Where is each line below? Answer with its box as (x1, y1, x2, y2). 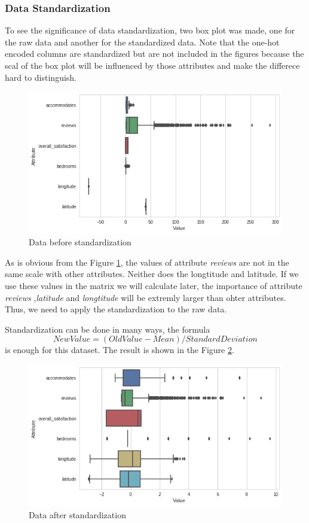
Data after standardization (29, 509, 126, 521)
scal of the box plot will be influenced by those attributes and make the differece (5, 59, 300, 71)
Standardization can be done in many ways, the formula (5, 323, 210, 335)
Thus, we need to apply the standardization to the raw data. (5, 303, 227, 315)
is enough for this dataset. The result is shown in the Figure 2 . (5, 343, 234, 356)
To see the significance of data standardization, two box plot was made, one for (5, 24, 295, 37)
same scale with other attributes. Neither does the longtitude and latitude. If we (5, 267, 299, 280)
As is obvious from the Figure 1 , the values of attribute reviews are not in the (5, 256, 289, 268)
